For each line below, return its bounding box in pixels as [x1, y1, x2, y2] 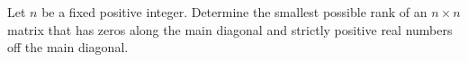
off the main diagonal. [7, 38, 129, 57]
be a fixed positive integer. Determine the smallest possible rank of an [41, 3, 427, 21]
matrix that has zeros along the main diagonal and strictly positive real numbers [7, 20, 453, 39]
